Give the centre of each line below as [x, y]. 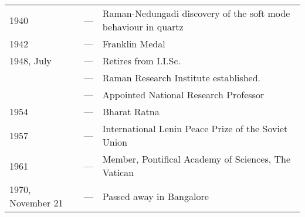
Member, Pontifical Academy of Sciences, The [196, 159]
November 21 [36, 203]
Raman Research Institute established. [181, 77]
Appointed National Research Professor [183, 94]
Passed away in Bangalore [155, 196]
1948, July [30, 61]
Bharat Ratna [131, 111]
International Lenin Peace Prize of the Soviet [195, 128]
